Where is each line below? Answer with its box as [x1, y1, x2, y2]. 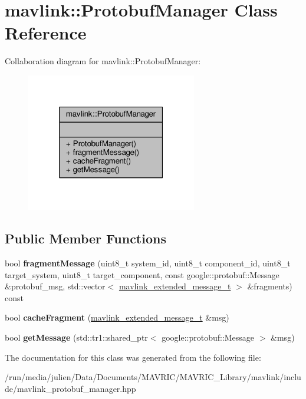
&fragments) [247, 280, 292, 292]
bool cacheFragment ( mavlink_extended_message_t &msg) [5, 311, 229, 324]
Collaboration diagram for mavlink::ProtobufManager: [5, 55, 201, 67]
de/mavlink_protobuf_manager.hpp [5, 382, 136, 394]
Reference [5, 21, 87, 45]
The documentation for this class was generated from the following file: [5, 351, 261, 363]
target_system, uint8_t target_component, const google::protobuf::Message [5, 268, 279, 281]
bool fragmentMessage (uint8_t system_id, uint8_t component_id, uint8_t [5, 256, 291, 269]
